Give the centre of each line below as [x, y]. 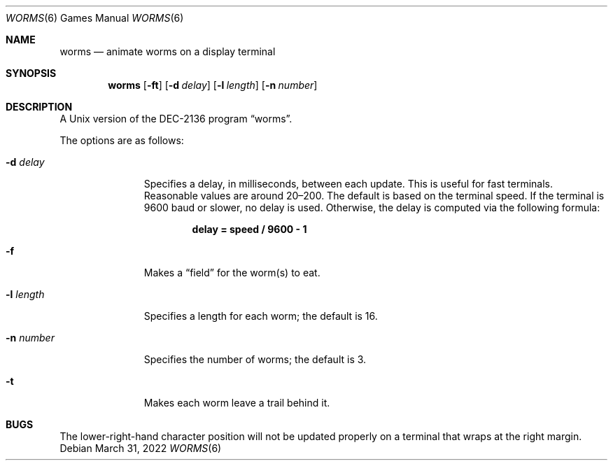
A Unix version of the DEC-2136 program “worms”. [176, 119]
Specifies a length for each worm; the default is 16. [261, 316]
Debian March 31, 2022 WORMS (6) [141, 448]
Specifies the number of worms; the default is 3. [255, 359]
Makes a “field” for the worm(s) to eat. [232, 273]
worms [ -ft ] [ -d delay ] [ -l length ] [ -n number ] [213, 85]
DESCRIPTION [39, 107]
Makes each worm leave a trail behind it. [237, 403]
